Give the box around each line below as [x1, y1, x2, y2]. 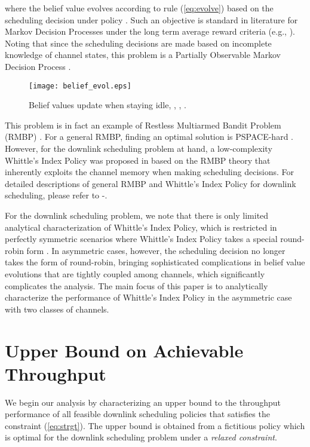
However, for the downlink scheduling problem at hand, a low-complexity [5, 142, 272, 154]
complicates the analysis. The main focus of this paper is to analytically [5, 279, 268, 292]
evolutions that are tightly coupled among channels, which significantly [5, 267, 265, 280]
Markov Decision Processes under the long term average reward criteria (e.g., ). [5, 25, 295, 38]
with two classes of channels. [5, 302, 109, 315]
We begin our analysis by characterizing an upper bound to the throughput [5, 396, 281, 408]
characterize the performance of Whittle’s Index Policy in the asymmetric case [5, 291, 292, 304]
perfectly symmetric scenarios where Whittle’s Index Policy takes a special [5, 232, 278, 245]
